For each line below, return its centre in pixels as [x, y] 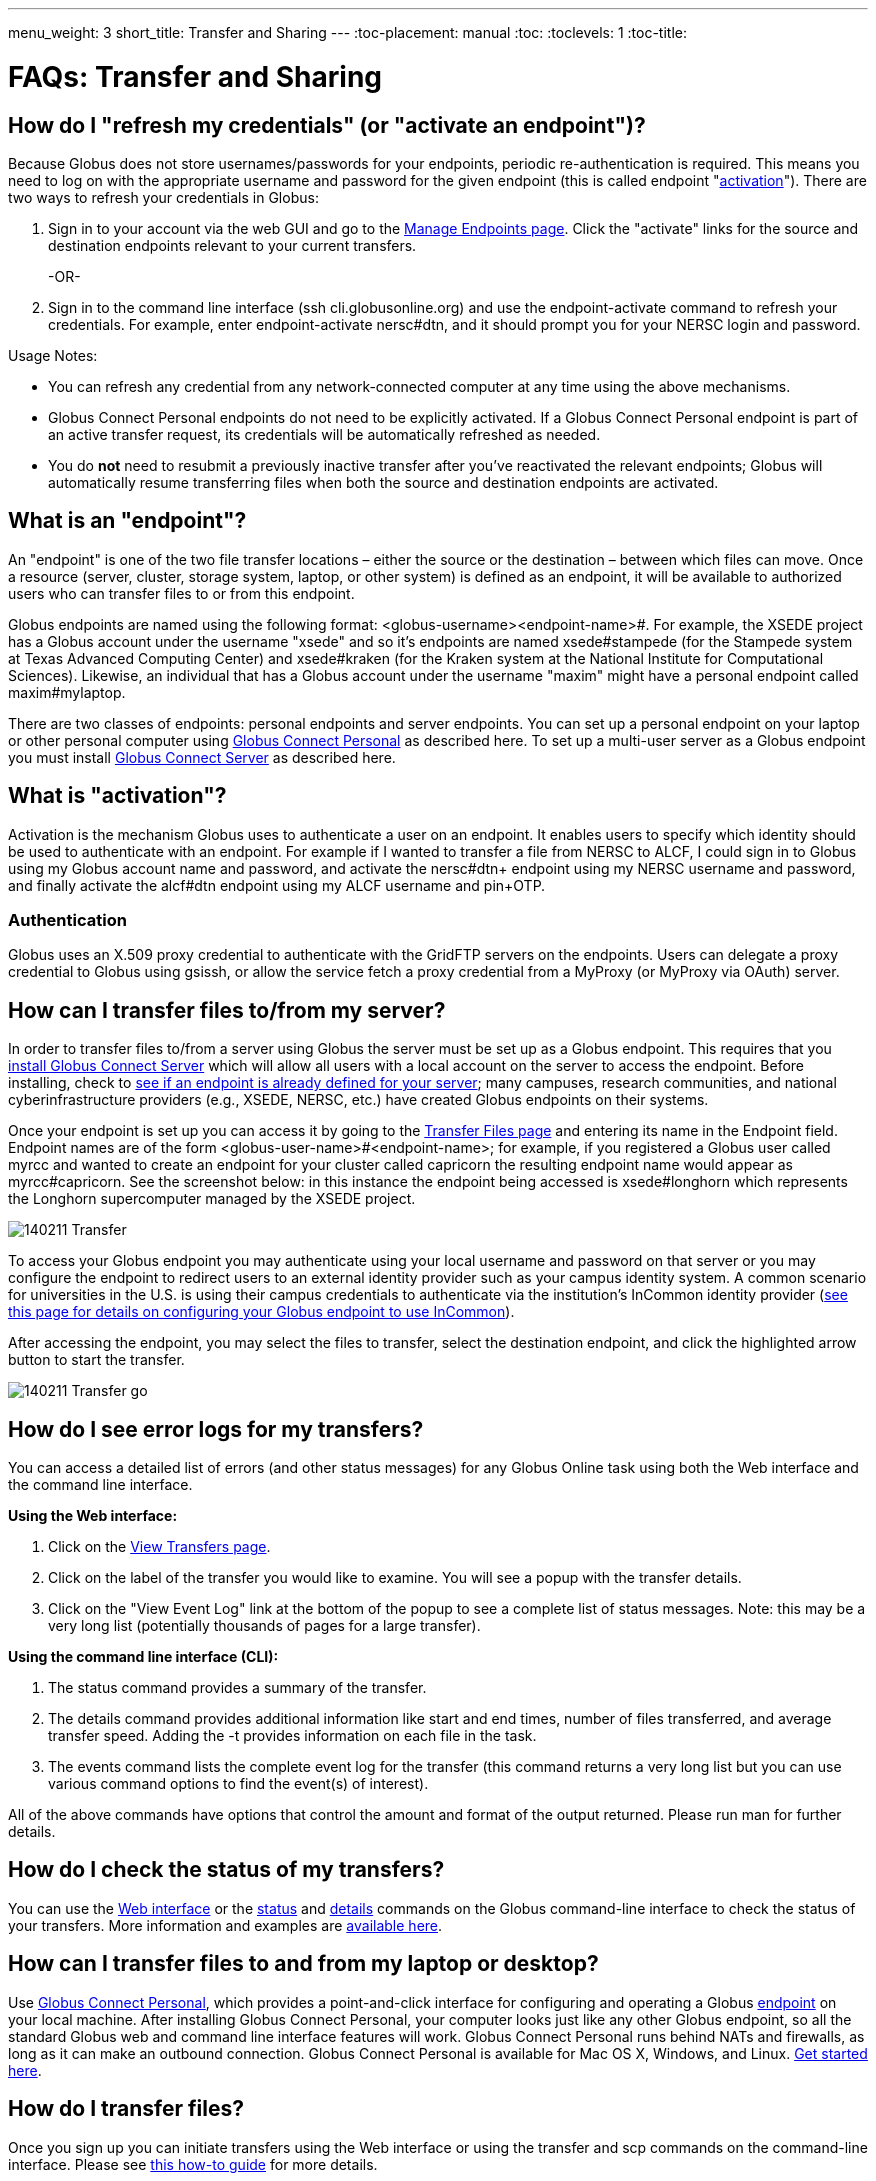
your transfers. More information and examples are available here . [225, 1925]
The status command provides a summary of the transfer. [237, 1688]
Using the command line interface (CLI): [143, 1657]
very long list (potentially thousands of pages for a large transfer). [264, 1626]
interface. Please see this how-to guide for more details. [193, 2164]
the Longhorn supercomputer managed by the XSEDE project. [212, 1199]
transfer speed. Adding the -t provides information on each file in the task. [292, 1736]
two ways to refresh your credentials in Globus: [163, 197]
